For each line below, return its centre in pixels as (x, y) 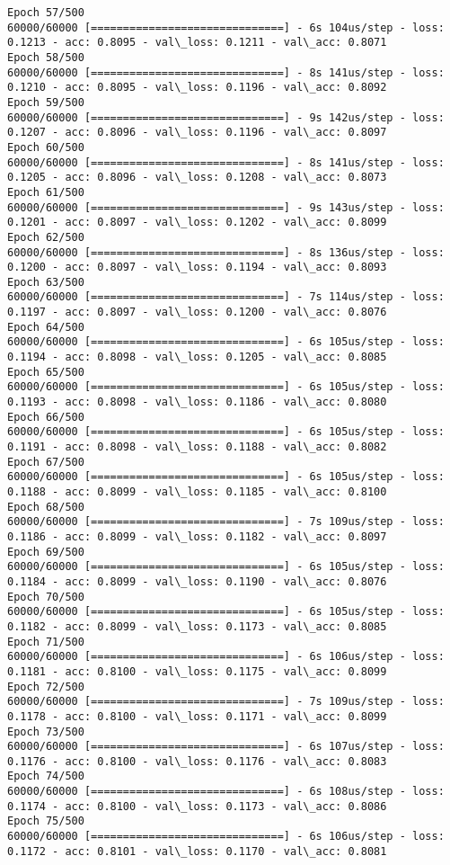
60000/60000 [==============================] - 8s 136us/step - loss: (226, 252)
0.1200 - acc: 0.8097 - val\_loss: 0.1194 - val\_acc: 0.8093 (197, 268)
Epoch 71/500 (46, 642)
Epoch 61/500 (46, 192)
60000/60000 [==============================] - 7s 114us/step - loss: (226, 297)
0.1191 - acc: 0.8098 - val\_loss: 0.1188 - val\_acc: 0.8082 (197, 447)
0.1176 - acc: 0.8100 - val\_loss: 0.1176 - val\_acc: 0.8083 (197, 761)
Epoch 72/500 (46, 687)
